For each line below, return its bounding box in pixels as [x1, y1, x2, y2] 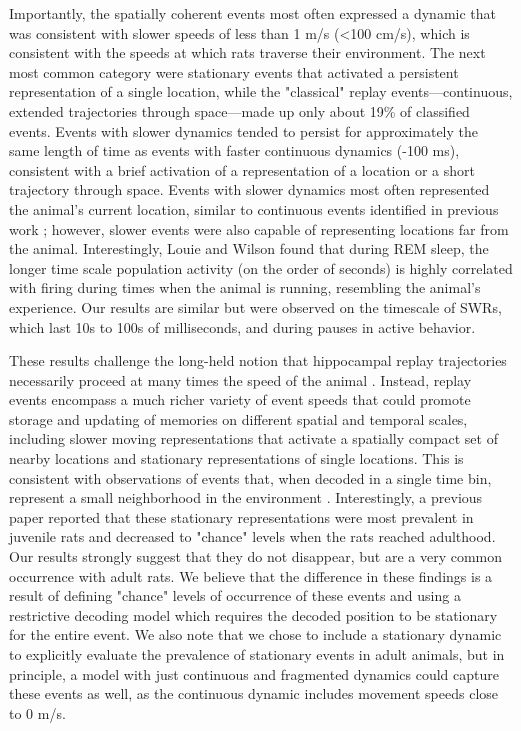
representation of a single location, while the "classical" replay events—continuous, [9, 81, 513, 102]
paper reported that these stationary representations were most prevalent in [9, 506, 474, 527]
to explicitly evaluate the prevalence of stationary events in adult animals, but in [9, 644, 505, 664]
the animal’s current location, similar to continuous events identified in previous [9, 198, 499, 219]
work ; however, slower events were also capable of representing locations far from [9, 218, 509, 239]
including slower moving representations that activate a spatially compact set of [9, 428, 498, 449]
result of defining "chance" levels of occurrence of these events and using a [9, 585, 461, 606]
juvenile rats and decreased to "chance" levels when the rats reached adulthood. [9, 526, 496, 547]
